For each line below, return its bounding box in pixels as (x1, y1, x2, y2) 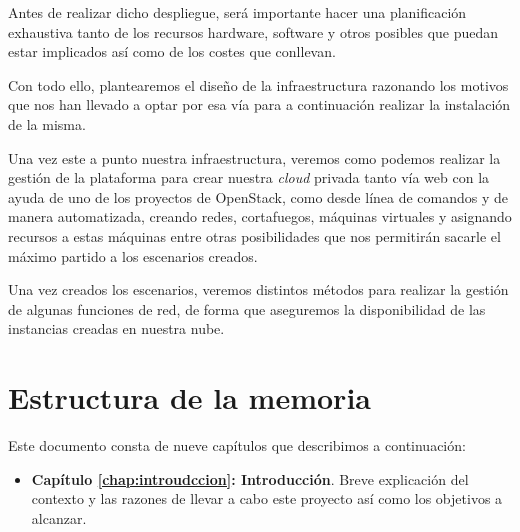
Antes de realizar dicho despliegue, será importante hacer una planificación (8, 2, 467, 22)
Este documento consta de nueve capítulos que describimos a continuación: (8, 435, 466, 456)
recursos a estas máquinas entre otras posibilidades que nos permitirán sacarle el (8, 225, 501, 246)
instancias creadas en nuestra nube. (8, 318, 225, 339)
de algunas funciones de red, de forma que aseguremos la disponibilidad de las (8, 298, 486, 319)
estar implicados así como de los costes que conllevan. (8, 41, 336, 62)
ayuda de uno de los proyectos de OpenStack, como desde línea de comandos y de (8, 186, 509, 207)
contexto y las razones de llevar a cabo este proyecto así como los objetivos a (31, 488, 503, 509)
